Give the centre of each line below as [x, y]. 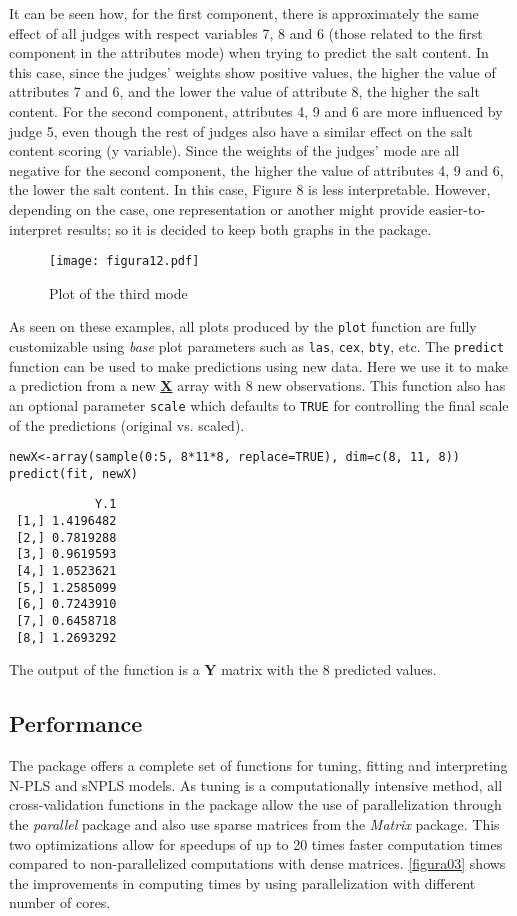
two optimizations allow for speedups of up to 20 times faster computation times [256, 843]
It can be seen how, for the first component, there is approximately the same [244, 13]
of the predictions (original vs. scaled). [127, 424]
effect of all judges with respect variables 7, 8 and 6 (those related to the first [246, 32]
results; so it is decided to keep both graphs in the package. [249, 228]
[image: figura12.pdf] [124, 261]
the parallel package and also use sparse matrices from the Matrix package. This [254, 823]
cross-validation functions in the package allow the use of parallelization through [255, 804]
